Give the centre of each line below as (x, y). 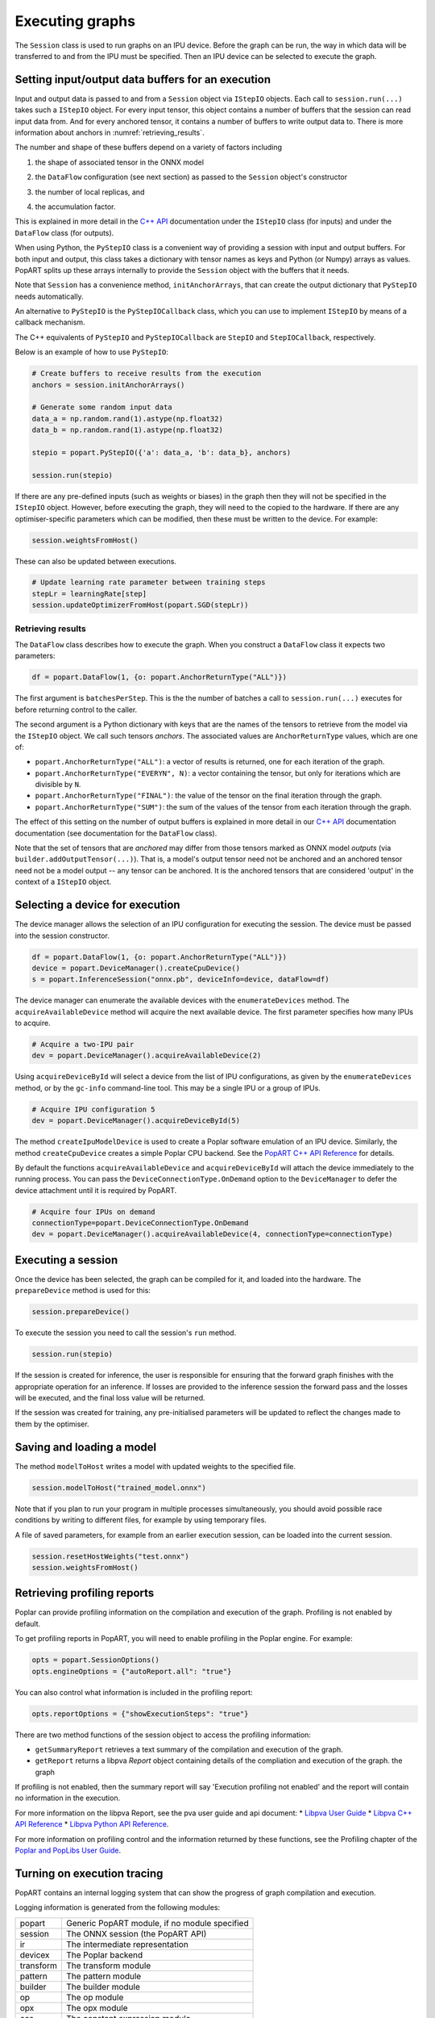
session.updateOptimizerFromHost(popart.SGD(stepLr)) (140, 605)
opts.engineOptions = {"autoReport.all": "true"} (132, 1671)
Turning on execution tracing (89, 1873)
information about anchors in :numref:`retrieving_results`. (110, 132)
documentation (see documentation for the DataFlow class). (116, 833)
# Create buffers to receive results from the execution (147, 374)
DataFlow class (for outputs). (64, 232)
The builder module (103, 1987)
